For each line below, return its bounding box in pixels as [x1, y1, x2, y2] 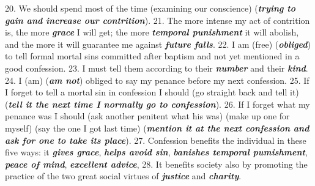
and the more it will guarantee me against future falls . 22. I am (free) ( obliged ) [5, 37, 311, 50]
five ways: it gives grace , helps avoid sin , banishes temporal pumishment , [5, 146, 308, 158]
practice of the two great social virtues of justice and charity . [5, 169, 242, 182]
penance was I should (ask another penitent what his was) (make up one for [5, 110, 290, 122]
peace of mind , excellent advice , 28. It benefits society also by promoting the [5, 157, 308, 170]
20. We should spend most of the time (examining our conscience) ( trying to [5, 2, 295, 14]
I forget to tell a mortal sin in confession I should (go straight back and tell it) [5, 86, 299, 99]
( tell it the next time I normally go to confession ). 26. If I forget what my [5, 97, 310, 110]
